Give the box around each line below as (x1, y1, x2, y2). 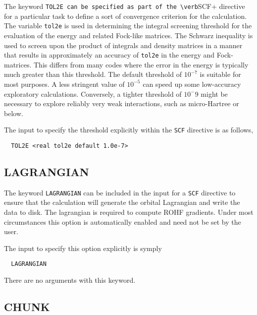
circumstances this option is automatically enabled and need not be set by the (4, 216, 241, 227)
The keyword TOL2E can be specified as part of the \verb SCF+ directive (4, 1, 245, 11)
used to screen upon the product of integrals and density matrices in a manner (4, 40, 243, 50)
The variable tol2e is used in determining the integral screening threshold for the (4, 20, 252, 31)
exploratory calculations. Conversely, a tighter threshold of (4, 88, 182, 99)
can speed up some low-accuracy (143, 78, 241, 89)
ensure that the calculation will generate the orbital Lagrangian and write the (4, 197, 240, 207)
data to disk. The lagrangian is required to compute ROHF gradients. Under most (4, 207, 254, 217)
